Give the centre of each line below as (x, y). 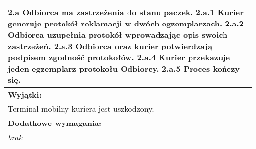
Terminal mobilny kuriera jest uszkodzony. (81, 109)
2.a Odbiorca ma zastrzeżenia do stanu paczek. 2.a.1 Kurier (126, 12)
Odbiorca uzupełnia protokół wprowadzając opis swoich (118, 35)
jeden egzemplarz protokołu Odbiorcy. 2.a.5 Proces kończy (124, 68)
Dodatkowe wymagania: (55, 123)
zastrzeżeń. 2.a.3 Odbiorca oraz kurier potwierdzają (110, 46)
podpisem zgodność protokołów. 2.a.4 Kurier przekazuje (119, 57)
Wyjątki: (25, 94)
